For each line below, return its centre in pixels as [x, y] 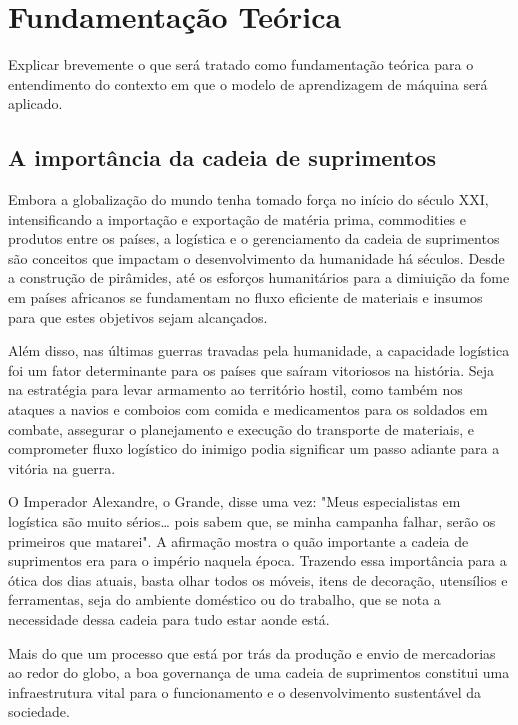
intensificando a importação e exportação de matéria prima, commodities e [237, 218]
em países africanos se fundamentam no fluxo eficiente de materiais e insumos [245, 297]
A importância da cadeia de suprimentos [222, 157]
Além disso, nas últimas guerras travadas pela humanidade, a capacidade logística [259, 350]
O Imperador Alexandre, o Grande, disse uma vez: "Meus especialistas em [234, 501]
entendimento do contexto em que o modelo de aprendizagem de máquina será [248, 83]
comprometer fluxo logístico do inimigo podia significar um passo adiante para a [254, 448]
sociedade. [39, 711]
